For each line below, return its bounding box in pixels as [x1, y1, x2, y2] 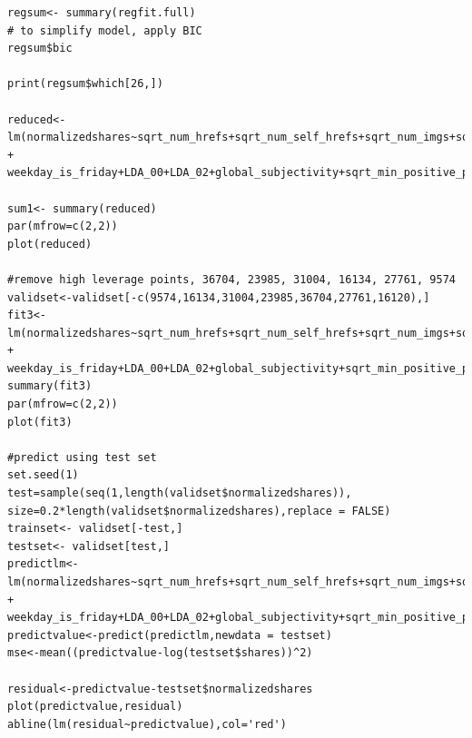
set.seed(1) [7, 468, 79, 482]
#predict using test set [7, 450, 157, 464]
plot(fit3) [7, 415, 73, 428]
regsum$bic [7, 42, 73, 55]
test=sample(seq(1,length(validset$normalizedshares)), [7, 487, 352, 500]
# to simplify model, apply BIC [7, 24, 202, 37]
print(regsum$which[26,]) [7, 77, 163, 91]
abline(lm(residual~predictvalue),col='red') [7, 717, 287, 731]
